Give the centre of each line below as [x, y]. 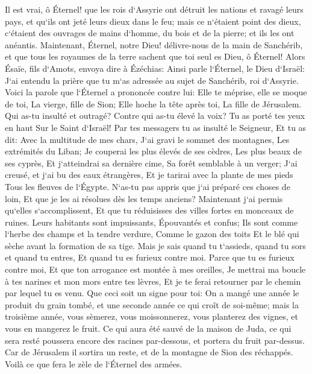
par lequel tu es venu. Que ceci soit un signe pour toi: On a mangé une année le [152, 293]
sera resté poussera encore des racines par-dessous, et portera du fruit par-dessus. [155, 340]
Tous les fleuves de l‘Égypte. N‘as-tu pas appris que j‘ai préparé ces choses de [148, 186]
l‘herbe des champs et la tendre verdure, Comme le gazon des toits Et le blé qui [152, 234]
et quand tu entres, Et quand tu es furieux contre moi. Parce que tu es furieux [150, 257]
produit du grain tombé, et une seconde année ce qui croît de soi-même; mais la [152, 304]
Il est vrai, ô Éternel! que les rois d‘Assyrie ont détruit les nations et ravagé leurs [154, 9]
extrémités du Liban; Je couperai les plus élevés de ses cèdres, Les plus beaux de [153, 151]
